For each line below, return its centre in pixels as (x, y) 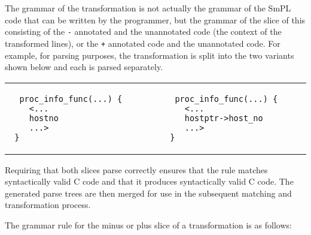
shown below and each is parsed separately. (84, 67)
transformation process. (48, 205)
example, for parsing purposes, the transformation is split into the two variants (150, 55)
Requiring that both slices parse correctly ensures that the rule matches (136, 169)
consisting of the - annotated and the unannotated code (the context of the (143, 31)
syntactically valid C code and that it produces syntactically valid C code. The (149, 181)
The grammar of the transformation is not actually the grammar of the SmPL (148, 8)
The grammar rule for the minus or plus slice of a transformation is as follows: (148, 225)
